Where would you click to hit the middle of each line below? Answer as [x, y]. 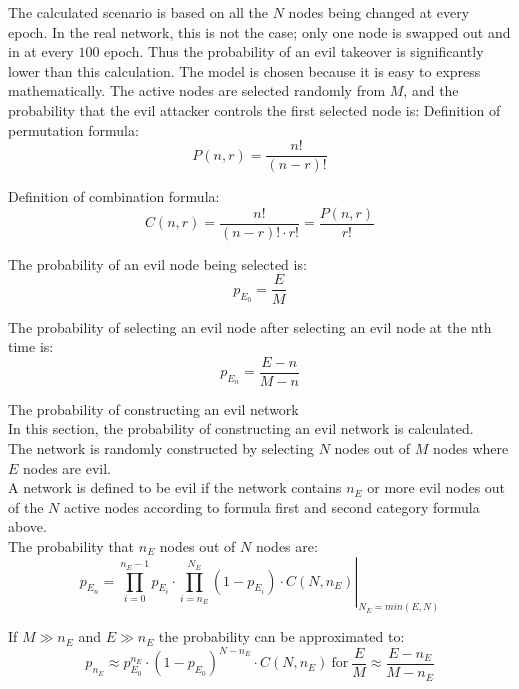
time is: [31, 346]
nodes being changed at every [379, 12]
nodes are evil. [67, 467]
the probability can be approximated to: [281, 636]
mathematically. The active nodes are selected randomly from [197, 90]
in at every [41, 51]
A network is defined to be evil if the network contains [175, 487]
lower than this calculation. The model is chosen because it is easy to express [244, 70]
